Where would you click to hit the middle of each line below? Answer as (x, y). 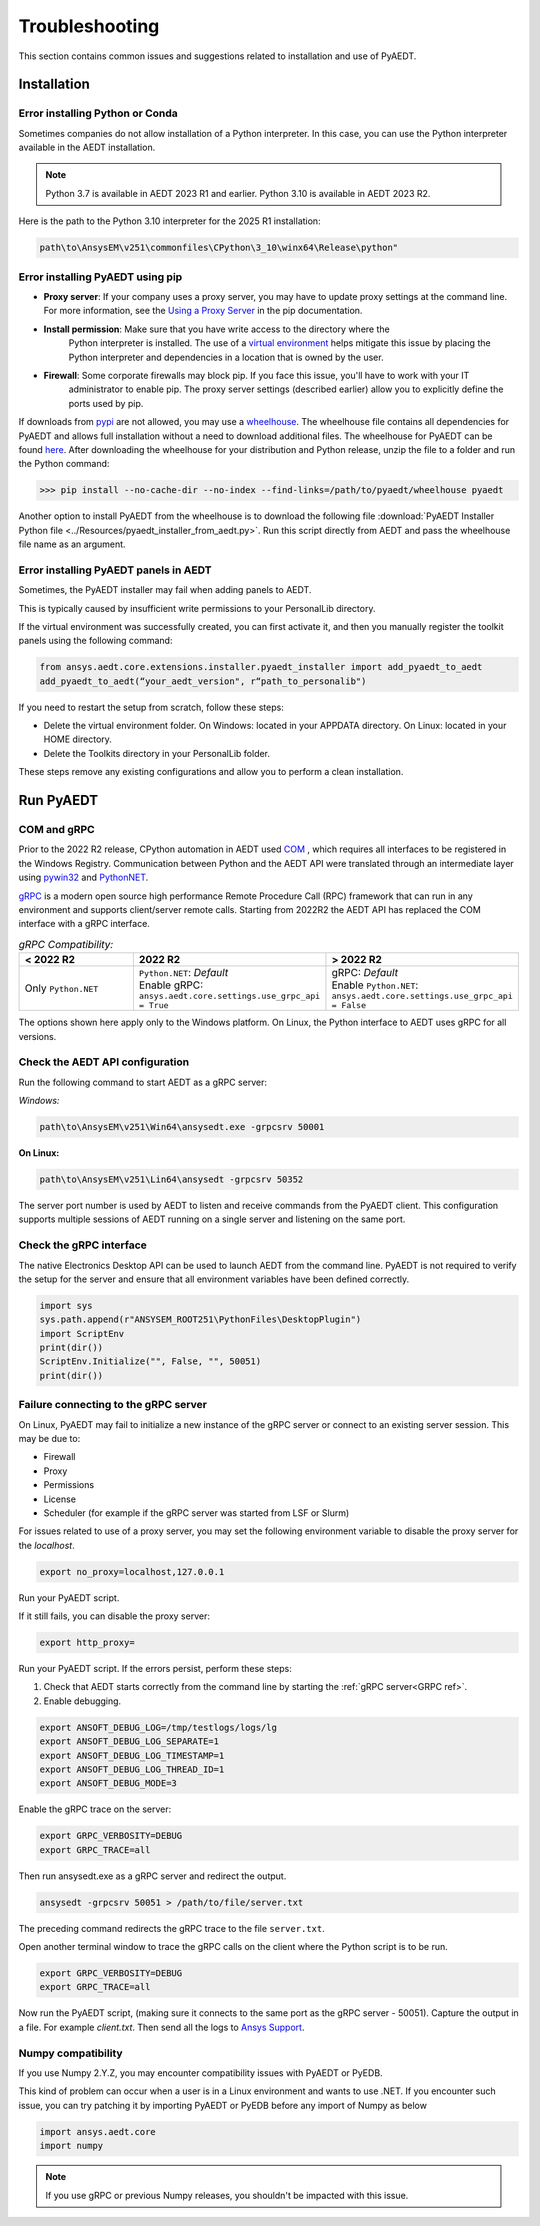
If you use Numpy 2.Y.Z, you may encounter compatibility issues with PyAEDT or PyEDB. (201, 2072)
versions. (37, 1036)
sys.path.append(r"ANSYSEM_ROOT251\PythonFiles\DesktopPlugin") (200, 1319)
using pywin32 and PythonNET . (83, 877)
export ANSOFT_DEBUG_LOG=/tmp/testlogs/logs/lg (158, 1727)
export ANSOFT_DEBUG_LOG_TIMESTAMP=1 (132, 1755)
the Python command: (64, 464)
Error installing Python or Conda (98, 113)
